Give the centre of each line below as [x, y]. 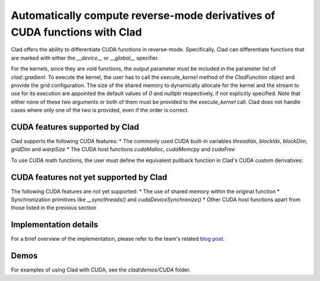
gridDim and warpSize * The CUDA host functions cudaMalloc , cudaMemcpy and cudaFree [123, 149]
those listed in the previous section [54, 208]
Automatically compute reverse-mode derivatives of [143, 15]
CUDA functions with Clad [76, 32]
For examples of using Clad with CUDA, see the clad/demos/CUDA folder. [101, 270]
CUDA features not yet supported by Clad [89, 177]
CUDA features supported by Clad [75, 127]
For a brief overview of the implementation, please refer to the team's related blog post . [118, 239]
